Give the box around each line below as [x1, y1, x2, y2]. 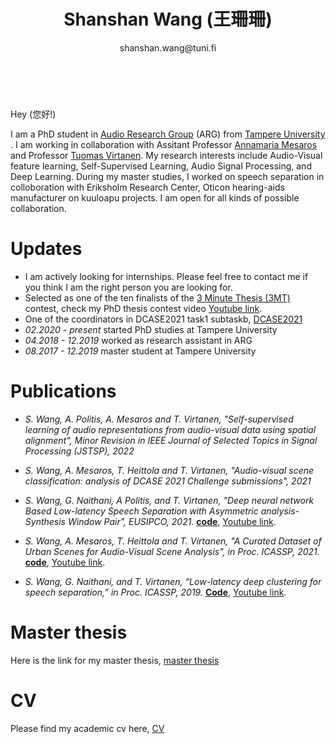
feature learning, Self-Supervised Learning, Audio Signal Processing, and [10, 160, 312, 172]
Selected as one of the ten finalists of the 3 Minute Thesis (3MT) [24, 291, 291, 304]
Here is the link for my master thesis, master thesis [10, 654, 220, 666]
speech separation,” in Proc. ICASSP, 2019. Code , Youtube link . [24, 586, 287, 598]
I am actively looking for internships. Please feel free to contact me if [24, 270, 309, 282]
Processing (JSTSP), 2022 [24, 445, 135, 457]
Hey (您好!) [10, 108, 57, 120]
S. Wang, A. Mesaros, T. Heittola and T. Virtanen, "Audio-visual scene [24, 464, 315, 476]
